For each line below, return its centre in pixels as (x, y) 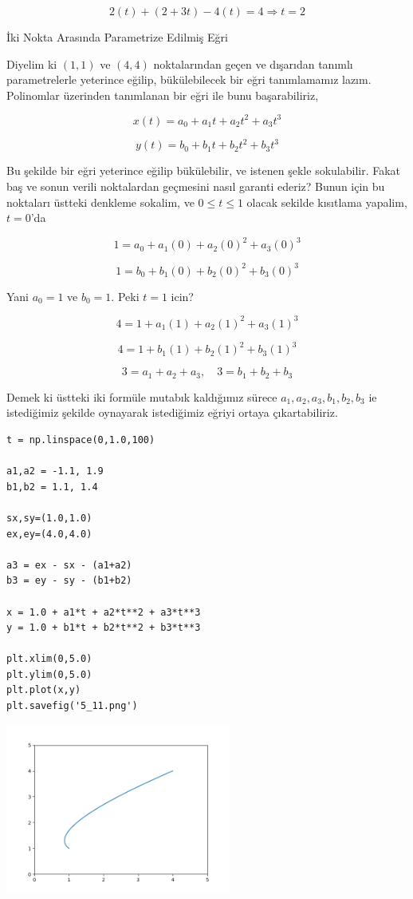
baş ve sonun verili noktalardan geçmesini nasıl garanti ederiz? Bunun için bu (196, 186)
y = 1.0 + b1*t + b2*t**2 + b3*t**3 (104, 628)
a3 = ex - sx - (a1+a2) (69, 565)
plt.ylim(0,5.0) (49, 674)
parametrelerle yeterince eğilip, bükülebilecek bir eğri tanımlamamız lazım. (189, 79)
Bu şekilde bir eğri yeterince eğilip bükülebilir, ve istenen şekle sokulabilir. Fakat (204, 170)
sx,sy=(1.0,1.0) (49, 518)
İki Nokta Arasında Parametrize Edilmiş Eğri (117, 37)
